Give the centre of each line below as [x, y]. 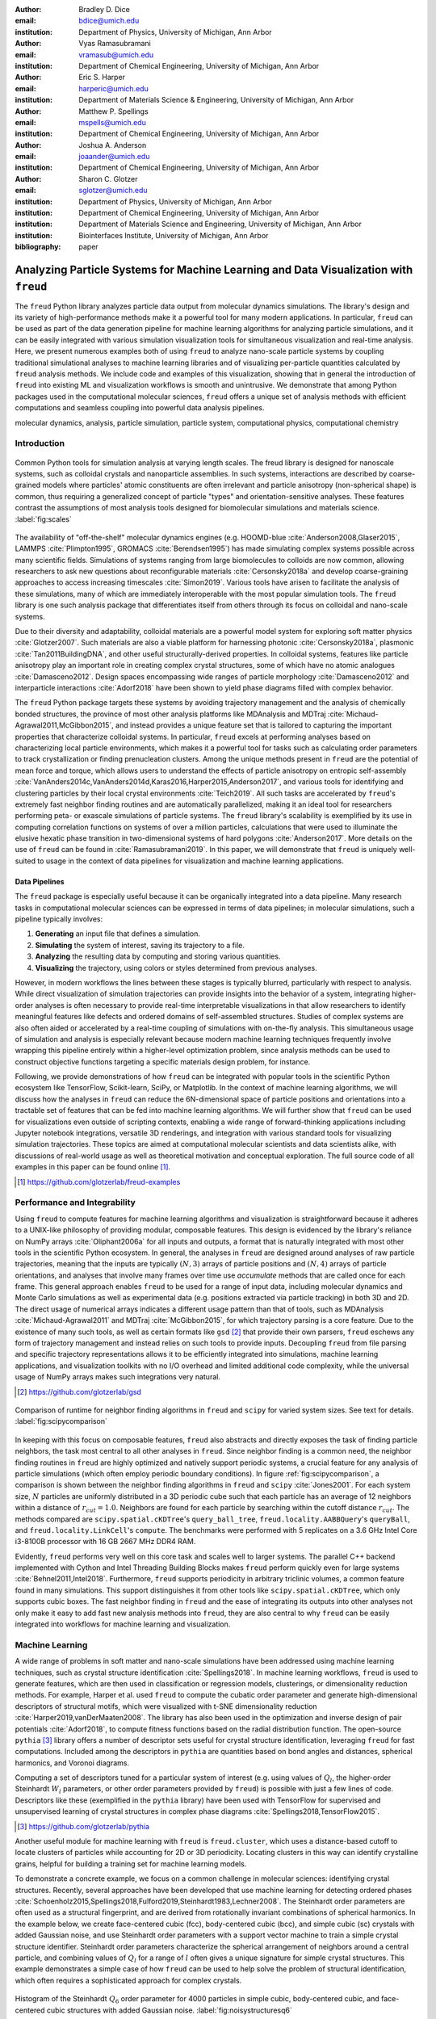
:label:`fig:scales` [43, 519]
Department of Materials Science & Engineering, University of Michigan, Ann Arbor [216, 100]
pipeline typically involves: [59, 919]
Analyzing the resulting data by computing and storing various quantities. [158, 956]
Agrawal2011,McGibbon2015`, [65, 725]
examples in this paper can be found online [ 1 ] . [93, 1167]
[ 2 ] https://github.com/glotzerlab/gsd [79, 1391]
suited [25, 861]
